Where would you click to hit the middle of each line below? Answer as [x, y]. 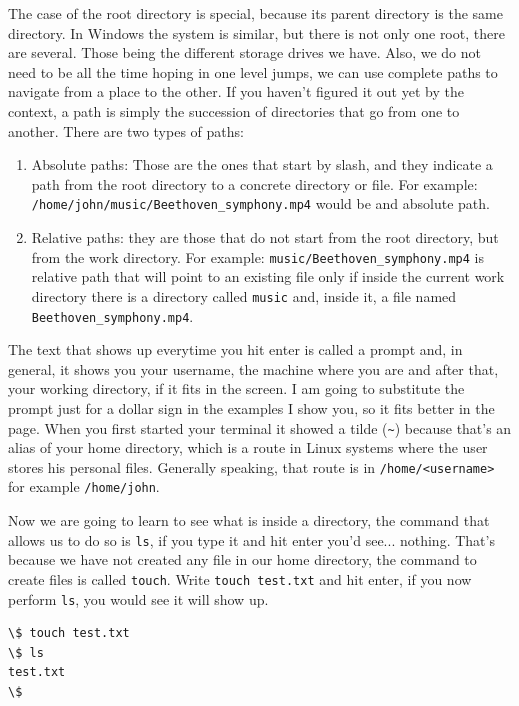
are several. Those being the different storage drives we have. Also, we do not [245, 52]
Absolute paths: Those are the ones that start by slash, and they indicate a [262, 164]
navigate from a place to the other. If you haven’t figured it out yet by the [236, 91]
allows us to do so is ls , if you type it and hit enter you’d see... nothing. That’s [251, 539]
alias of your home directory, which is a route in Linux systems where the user [248, 447]
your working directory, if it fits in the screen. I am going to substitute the [236, 388]
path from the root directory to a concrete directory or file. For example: [254, 183]
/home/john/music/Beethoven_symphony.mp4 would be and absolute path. [260, 203]
